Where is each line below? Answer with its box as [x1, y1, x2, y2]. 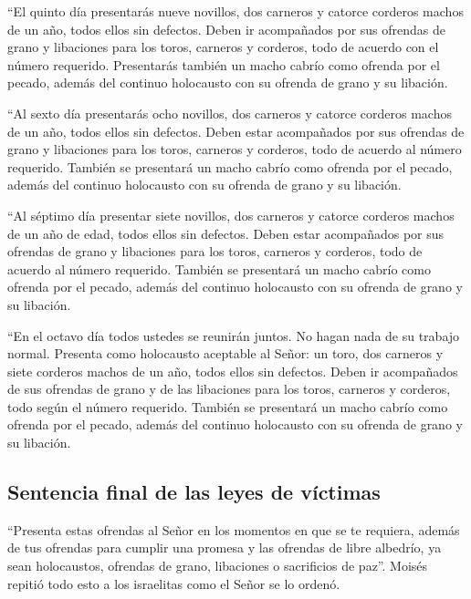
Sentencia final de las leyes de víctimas [7, 478, 381, 506]
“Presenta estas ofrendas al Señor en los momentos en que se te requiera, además [7, 520, 460, 539]
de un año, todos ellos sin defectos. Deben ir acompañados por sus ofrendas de [7, 19, 446, 38]
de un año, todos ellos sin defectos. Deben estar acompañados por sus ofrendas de [7, 121, 465, 140]
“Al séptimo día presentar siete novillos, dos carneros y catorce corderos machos [7, 205, 455, 224]
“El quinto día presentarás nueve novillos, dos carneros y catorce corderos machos [7, 2, 464, 20]
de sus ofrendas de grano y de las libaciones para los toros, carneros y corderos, [7, 379, 451, 398]
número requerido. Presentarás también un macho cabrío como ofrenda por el [7, 55, 440, 74]
